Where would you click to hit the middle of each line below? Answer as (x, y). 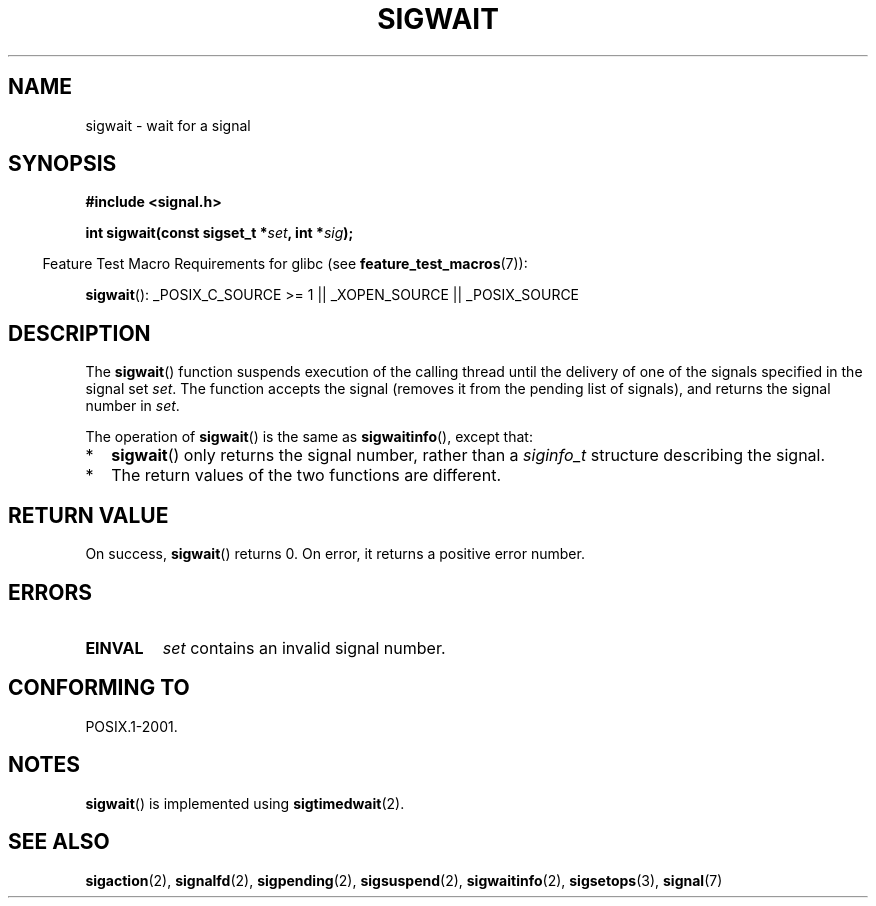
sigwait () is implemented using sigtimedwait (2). (245, 803)
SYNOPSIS (62, 164)
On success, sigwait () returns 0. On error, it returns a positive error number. (335, 554)
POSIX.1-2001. (131, 726)
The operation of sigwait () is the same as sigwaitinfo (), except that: (309, 437)
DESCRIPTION (79, 333)
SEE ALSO (59, 842)
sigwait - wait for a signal (168, 125)
